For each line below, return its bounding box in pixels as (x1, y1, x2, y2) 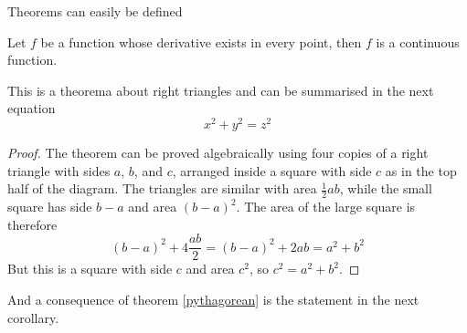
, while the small (339, 179, 432, 198)
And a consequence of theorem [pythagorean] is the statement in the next (7, 289, 419, 308)
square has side (7, 197, 92, 216)
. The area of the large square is (236, 197, 416, 216)
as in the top (385, 161, 457, 180)
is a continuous (376, 32, 460, 51)
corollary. (7, 307, 59, 327)
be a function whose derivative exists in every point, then (40, 32, 362, 51)
